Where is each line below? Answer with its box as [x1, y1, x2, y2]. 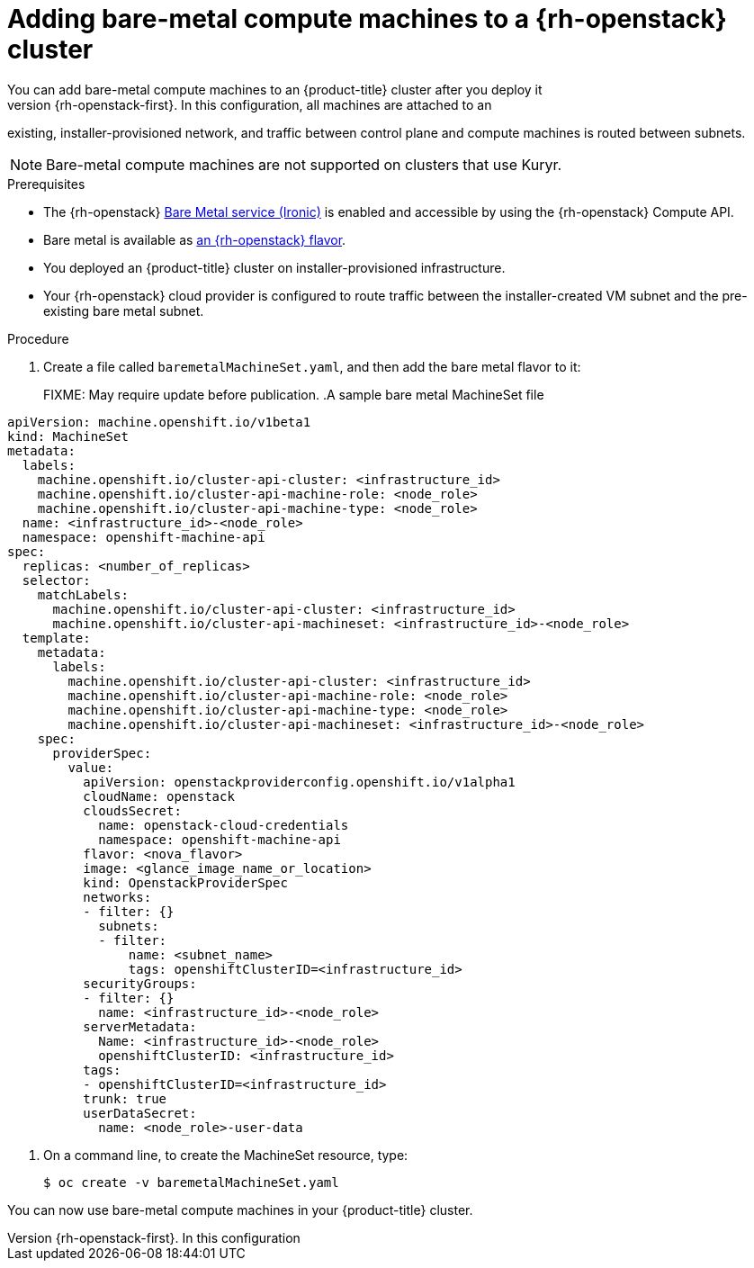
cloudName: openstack [83, 788, 235, 804]
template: [22, 630, 91, 645]
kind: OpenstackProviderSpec [83, 875, 288, 890]
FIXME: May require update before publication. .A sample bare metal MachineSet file [43, 386, 544, 402]
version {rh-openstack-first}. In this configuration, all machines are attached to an [7, 96, 492, 112]
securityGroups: [83, 976, 197, 991]
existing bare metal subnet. [43, 302, 204, 319]
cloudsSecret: [83, 803, 182, 818]
